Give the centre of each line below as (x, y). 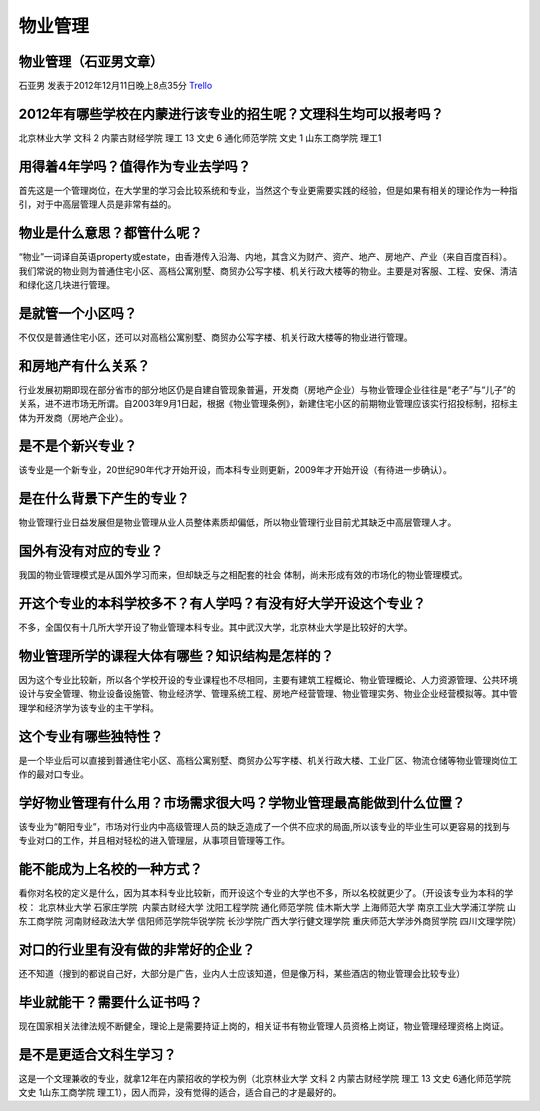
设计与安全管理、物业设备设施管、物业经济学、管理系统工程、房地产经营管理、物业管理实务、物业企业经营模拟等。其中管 (268, 694)
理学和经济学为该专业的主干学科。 (88, 707)
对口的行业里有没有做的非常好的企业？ (136, 949)
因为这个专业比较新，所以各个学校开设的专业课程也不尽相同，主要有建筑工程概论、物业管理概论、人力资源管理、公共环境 (268, 680)
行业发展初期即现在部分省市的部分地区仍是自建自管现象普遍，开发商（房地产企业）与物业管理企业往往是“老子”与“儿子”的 (267, 389)
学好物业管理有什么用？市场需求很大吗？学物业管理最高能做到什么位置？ (241, 802)
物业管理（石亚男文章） (91, 61)
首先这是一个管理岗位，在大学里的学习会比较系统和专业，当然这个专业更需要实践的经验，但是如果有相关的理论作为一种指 (268, 190)
